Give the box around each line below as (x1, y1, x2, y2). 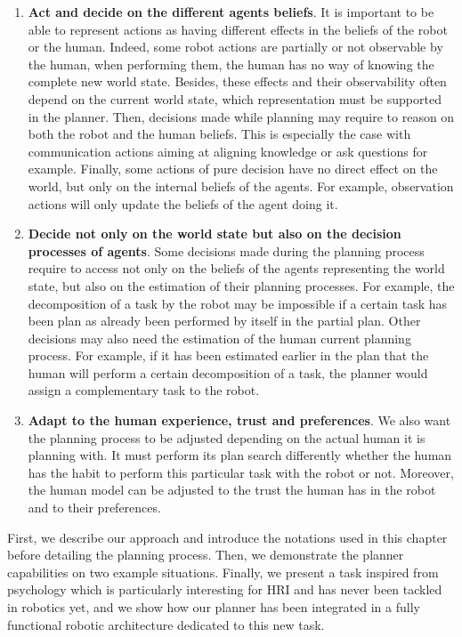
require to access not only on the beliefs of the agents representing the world (28, 259, 445, 278)
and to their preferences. (28, 498, 161, 517)
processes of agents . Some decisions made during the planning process (28, 241, 425, 260)
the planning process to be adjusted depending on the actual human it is (28, 428, 426, 447)
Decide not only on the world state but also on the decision (28, 224, 401, 243)
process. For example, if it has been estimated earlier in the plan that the (28, 346, 429, 365)
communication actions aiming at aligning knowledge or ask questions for (28, 141, 428, 160)
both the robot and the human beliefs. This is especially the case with (28, 125, 411, 143)
